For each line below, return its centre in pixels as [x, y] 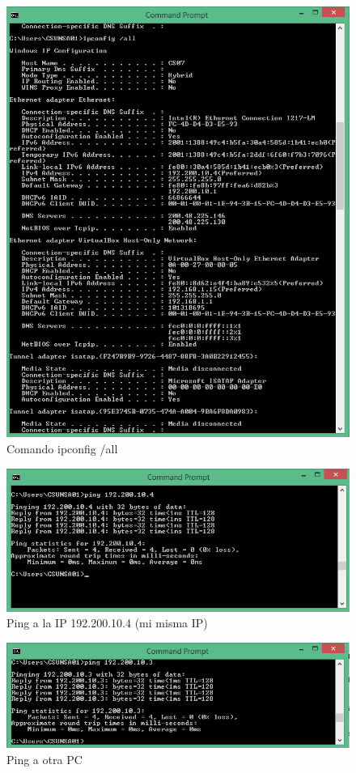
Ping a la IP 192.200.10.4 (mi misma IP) [107, 623]
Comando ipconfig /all [62, 448]
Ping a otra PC [44, 759]
